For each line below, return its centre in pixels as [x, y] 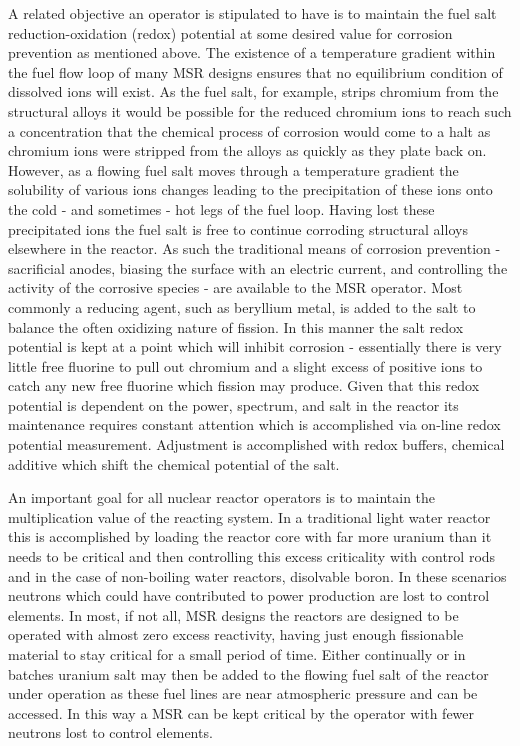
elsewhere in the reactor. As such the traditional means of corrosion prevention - [254, 248]
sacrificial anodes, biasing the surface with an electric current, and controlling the [258, 267]
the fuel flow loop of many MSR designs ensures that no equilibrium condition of [255, 71]
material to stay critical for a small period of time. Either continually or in [237, 654]
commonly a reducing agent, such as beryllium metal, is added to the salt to [242, 306]
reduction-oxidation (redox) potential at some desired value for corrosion [230, 32]
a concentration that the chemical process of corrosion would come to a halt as [249, 130]
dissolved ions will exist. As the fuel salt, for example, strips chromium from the [253, 91]
